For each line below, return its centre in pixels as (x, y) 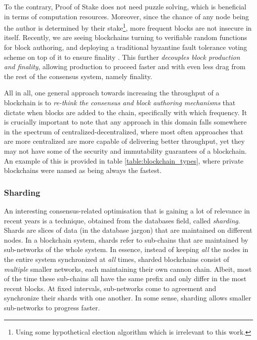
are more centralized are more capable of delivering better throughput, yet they (125, 141)
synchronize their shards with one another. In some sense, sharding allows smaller (128, 298)
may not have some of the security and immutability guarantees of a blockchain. (126, 150)
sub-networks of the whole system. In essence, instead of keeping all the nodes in (126, 249)
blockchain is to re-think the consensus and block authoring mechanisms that (120, 102)
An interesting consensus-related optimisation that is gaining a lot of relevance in (127, 210)
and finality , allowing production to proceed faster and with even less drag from (125, 66)
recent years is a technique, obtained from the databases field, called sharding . (122, 220)
